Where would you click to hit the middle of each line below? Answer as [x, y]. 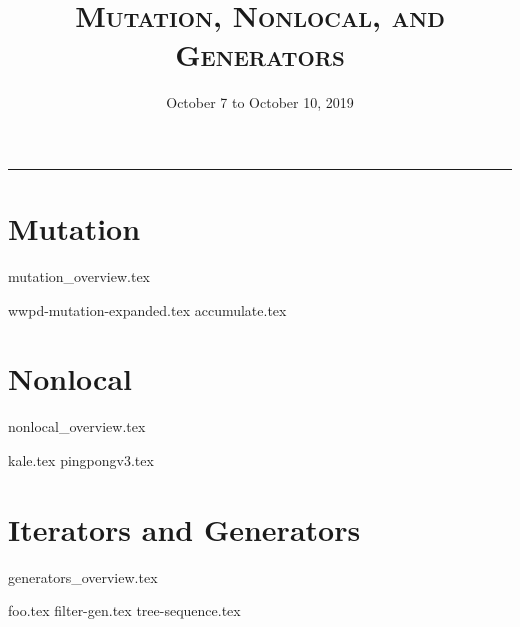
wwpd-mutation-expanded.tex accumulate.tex [147, 309]
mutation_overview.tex [79, 276]
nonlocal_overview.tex [77, 426]
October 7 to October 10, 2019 [260, 102]
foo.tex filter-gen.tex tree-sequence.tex [124, 610]
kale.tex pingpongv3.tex [81, 459]
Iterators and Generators [184, 528]
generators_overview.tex [83, 576]
